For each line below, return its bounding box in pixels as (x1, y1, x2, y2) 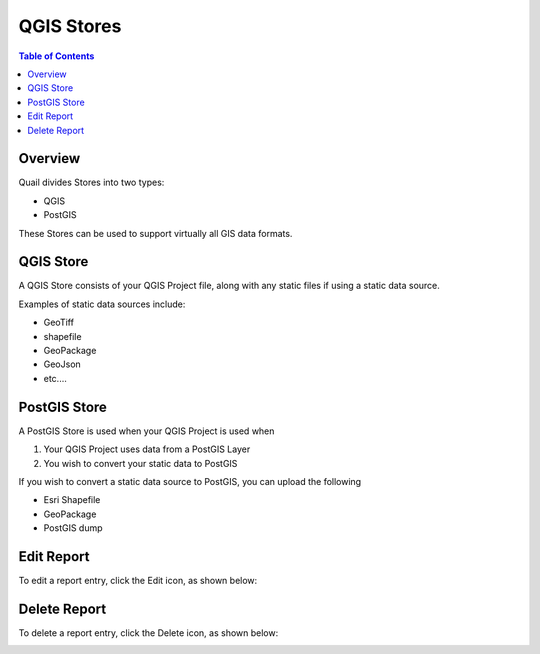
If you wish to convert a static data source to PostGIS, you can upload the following (18, 475, 362, 487)
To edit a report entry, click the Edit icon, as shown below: (18, 574, 258, 586)
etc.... (43, 372, 67, 384)
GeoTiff (43, 316, 75, 329)
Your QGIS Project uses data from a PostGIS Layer (43, 443, 251, 455)
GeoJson (43, 358, 82, 370)
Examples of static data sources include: (18, 298, 186, 310)
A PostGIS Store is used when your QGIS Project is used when (18, 425, 275, 437)
